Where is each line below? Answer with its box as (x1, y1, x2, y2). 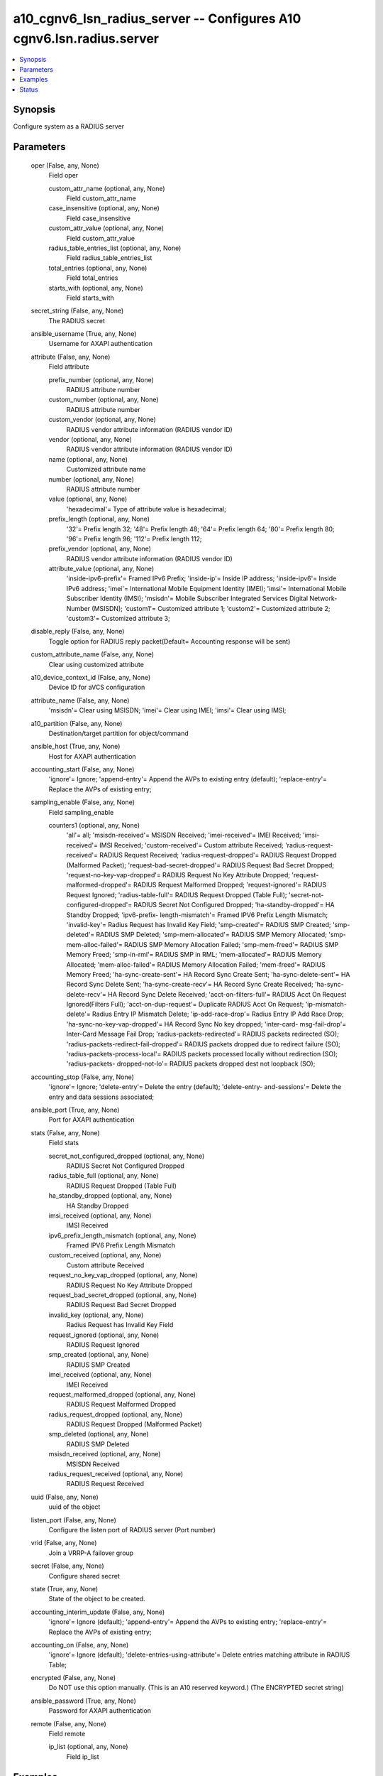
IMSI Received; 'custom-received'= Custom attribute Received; (99, 840, 284, 849)
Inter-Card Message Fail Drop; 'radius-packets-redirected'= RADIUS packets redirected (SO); (66, 1030, 340, 1039)
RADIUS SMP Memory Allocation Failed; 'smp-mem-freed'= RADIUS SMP (124, 940, 339, 948)
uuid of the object (48, 1502, 101, 1511)
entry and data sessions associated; (48, 1093, 155, 1101)
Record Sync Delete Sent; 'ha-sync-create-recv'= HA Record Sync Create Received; (66, 980, 313, 989)
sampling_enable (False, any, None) (30, 798, 135, 806)
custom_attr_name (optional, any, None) (48, 184, 166, 193)
